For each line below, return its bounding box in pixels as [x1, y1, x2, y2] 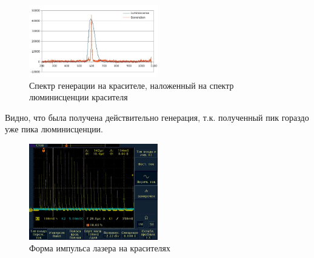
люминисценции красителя [29, 91, 128, 103]
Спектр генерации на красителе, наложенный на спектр [29, 79, 234, 91]
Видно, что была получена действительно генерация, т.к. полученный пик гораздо [5, 111, 309, 123]
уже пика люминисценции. [5, 123, 104, 135]
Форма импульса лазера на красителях [29, 242, 171, 254]
